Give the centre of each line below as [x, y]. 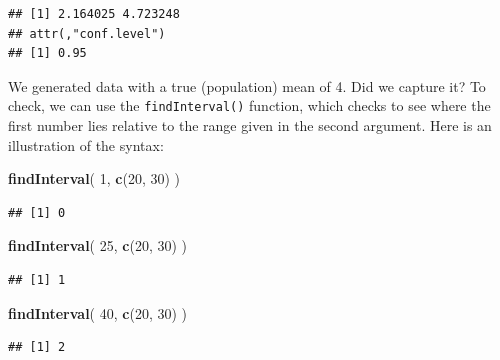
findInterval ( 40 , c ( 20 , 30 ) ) [98, 312]
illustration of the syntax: [86, 144]
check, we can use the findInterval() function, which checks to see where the [249, 105]
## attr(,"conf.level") [87, 33]
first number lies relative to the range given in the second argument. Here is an [250, 125]
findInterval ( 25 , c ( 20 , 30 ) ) [98, 245]
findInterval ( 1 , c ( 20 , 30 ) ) [94, 178]
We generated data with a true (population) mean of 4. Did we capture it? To [247, 85]
